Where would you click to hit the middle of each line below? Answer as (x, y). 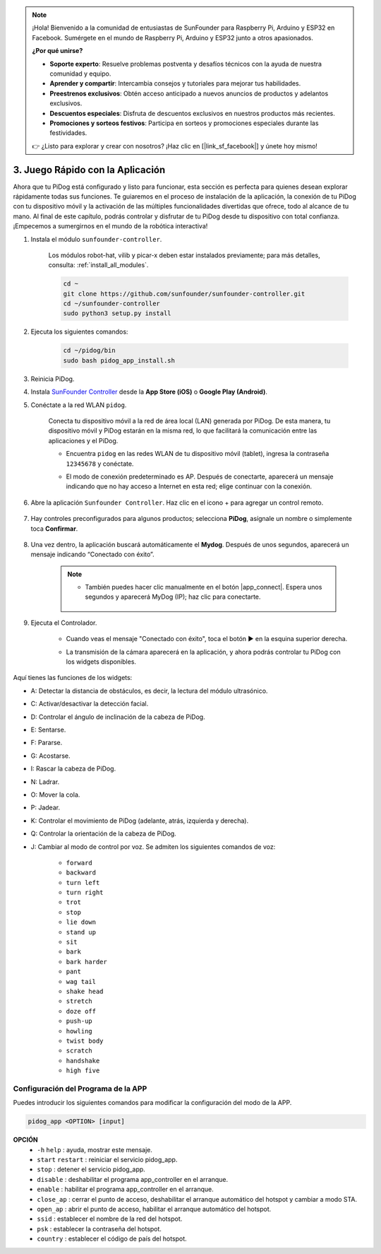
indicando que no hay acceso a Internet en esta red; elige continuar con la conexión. (189, 486)
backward (81, 873)
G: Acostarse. (50, 756)
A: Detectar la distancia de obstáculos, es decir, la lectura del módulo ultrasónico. (149, 691)
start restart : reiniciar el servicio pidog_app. (107, 1159)
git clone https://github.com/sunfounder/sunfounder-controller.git (184, 294)
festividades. (68, 133)
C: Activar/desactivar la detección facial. (90, 704)
